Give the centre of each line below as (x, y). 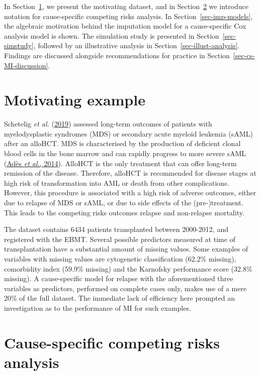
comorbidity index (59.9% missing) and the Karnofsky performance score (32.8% (128, 268)
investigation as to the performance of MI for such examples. (98, 307)
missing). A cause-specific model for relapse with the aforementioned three (119, 278)
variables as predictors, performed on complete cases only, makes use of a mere (125, 288)
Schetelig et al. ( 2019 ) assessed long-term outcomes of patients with (108, 124)
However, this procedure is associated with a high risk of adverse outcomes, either (130, 193)
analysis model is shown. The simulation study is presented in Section (112, 35)
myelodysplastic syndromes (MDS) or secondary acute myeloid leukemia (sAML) (128, 133)
